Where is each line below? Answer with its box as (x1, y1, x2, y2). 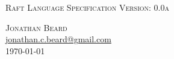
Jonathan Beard (5, 21, 67, 33)
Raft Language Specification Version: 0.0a (5, 1, 169, 13)
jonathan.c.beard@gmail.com (5, 33, 111, 45)
